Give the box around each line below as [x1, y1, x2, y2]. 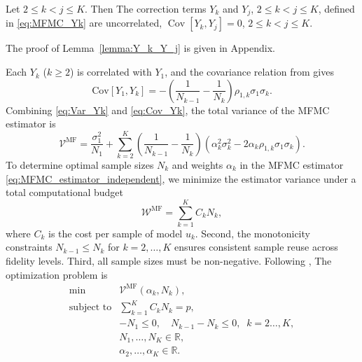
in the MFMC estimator [239, 157, 344, 172]
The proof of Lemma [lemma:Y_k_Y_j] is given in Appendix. [6, 41, 275, 55]
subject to [69, 302, 112, 313]
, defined [318, 1, 355, 15]
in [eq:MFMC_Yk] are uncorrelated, [6, 15, 162, 30]
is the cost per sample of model [48, 225, 183, 240]
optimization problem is [6, 267, 108, 281]
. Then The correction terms [85, 1, 207, 15]
